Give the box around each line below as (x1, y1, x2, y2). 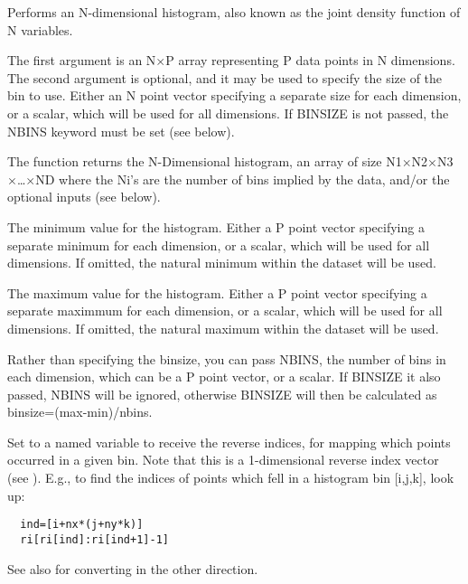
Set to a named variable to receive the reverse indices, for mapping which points (7, 432, 451, 451)
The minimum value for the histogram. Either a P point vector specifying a (7, 217, 425, 236)
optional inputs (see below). (7, 187, 161, 206)
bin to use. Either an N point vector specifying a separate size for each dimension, (7, 86, 462, 105)
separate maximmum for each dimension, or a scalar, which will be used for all (7, 301, 443, 320)
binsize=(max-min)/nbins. (7, 402, 153, 421)
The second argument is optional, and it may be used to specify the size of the (7, 68, 443, 87)
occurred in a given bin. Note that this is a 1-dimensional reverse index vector (7, 450, 439, 469)
